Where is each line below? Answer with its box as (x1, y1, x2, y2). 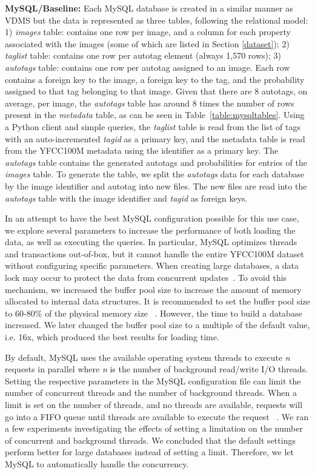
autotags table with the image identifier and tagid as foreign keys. (5, 191, 248, 204)
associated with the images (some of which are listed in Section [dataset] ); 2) (5, 37, 290, 50)
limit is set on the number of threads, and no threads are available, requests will (5, 398, 303, 410)
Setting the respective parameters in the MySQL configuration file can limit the (5, 374, 301, 387)
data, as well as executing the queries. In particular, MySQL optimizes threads (5, 235, 297, 248)
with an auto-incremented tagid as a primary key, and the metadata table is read (5, 132, 305, 145)
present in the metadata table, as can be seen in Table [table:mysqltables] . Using (5, 108, 305, 121)
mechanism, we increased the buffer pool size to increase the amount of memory (5, 283, 302, 295)
